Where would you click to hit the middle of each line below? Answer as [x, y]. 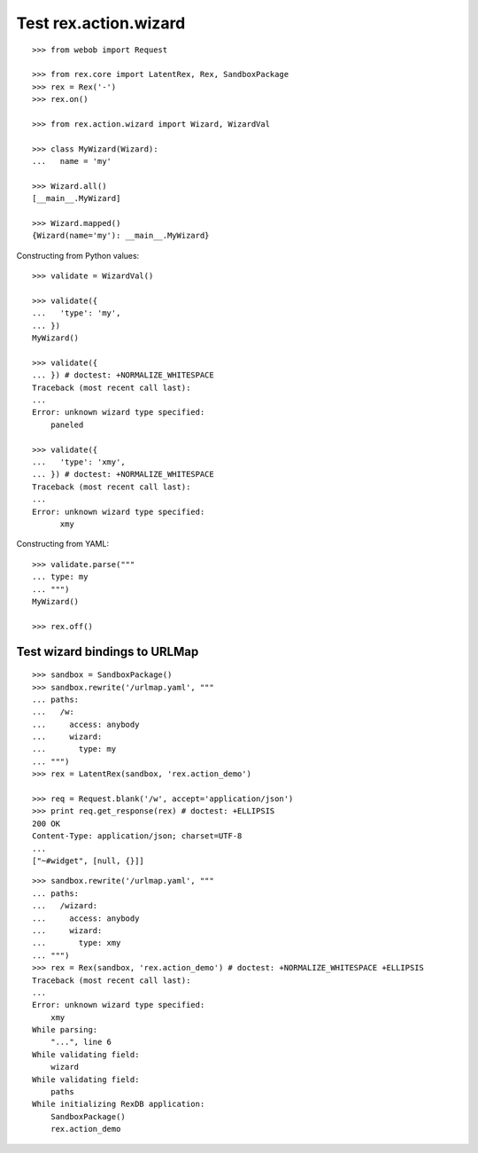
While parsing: [65, 1030]
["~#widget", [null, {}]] [89, 861]
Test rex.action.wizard [101, 23]
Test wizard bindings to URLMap [108, 651]
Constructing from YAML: [63, 544]
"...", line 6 [81, 1042]
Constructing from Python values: [78, 255]
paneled [67, 425]
